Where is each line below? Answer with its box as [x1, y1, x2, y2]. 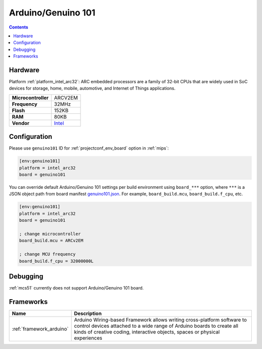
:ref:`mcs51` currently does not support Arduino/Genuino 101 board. [9, 285, 144, 291]
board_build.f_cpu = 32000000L [19, 258, 94, 264]
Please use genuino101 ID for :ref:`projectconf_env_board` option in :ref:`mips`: [9, 145, 169, 151]
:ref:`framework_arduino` [12, 325, 69, 332]
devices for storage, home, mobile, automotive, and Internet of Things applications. [9, 85, 176, 91]
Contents [9, 24, 29, 30]
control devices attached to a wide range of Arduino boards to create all [74, 322, 239, 329]
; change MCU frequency [19, 252, 76, 257]
